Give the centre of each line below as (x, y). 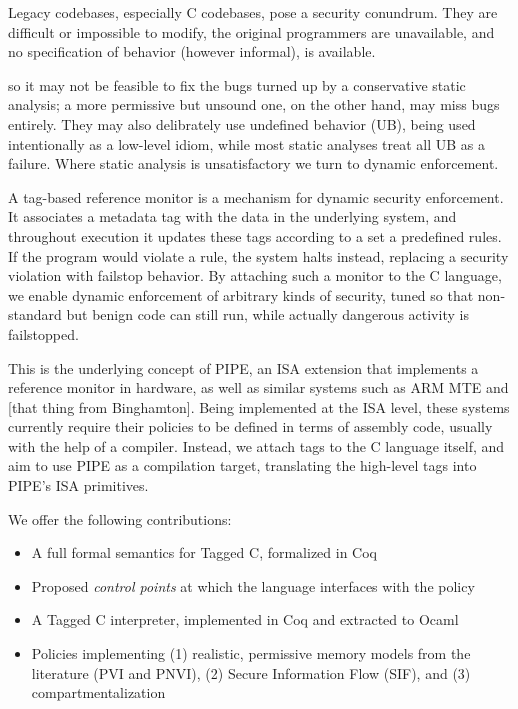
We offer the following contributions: (120, 518)
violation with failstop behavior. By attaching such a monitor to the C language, (255, 275)
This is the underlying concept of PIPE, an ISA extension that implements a (243, 367)
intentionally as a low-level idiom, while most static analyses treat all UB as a (247, 143)
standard (35, 314)
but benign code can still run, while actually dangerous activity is (267, 314)
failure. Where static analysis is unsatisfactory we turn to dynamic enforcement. (253, 163)
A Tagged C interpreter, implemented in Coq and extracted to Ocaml (245, 619)
